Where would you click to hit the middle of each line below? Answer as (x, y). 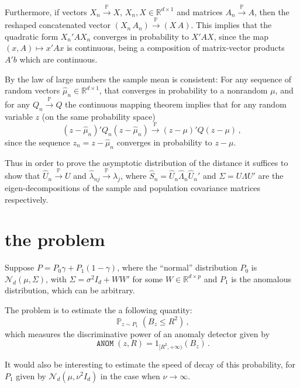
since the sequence (37, 142)
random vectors (32, 90)
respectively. (27, 199)
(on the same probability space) (99, 116)
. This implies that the (231, 25)
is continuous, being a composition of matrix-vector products (176, 48)
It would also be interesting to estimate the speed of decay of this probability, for (150, 364)
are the (271, 176)
